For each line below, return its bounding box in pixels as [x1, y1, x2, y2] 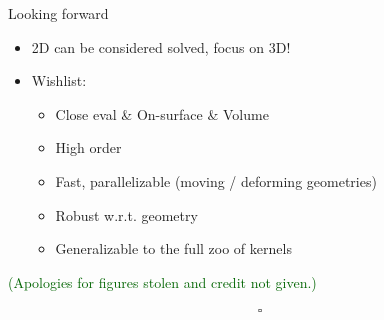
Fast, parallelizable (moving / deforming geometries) [55, 170, 377, 191]
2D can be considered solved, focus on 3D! [31, 36, 291, 57]
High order [55, 137, 122, 158]
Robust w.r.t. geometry [55, 204, 198, 225]
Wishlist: [31, 70, 87, 91]
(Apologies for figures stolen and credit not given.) [8, 271, 317, 292]
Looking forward [8, 3, 109, 23]
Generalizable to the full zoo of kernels [55, 238, 292, 259]
